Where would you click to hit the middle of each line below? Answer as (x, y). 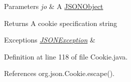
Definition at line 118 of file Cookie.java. (66, 56)
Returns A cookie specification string (61, 23)
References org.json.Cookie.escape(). (59, 73)
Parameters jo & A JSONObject (54, 6)
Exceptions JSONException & (50, 40)
